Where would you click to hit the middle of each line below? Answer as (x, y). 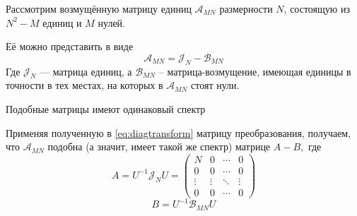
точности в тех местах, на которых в (84, 85)
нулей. (111, 22)
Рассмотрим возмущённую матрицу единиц (99, 8)
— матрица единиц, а (86, 71)
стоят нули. (215, 85)
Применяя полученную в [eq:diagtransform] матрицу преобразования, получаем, (178, 132)
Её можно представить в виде (70, 46)
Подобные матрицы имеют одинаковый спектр (106, 108)
